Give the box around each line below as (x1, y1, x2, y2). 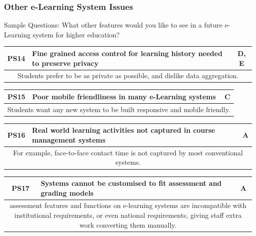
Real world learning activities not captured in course (32, 125, 215, 135)
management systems (32, 134, 106, 145)
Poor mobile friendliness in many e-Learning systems (32, 91, 216, 101)
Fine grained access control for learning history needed (32, 48, 223, 58)
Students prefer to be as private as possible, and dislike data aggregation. (17, 70, 239, 81)
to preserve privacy (32, 58, 98, 68)
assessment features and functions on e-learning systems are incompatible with (9, 200, 247, 210)
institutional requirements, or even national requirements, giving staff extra (14, 210, 242, 220)
